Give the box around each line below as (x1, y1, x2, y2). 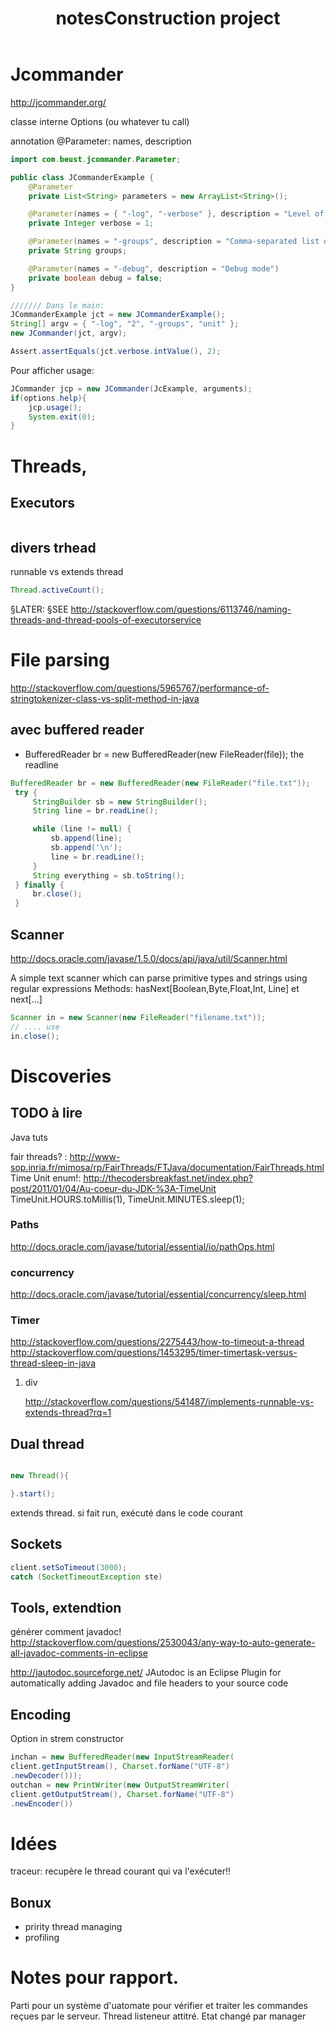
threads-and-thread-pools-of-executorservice (10, 614, 202, 626)
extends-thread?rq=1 (24, 1407, 112, 1419)
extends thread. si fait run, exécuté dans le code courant (10, 1507, 243, 1519)
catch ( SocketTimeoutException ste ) (10, 1572, 163, 1582)
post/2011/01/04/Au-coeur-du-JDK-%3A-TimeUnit (10, 1182, 217, 1194)
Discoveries (10, 1065, 112, 1087)
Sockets (10, 1536, 63, 1553)
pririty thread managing (24, 1921, 123, 1933)
